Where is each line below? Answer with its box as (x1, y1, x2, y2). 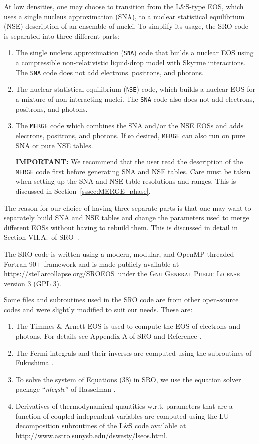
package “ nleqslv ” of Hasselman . (15, 384, 116, 394)
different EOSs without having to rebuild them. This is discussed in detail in (4, 222, 238, 232)
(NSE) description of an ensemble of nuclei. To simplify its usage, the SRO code (4, 21, 249, 31)
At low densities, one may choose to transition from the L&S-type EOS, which (4, 1, 244, 11)
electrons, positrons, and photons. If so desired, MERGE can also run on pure (15, 130, 245, 140)
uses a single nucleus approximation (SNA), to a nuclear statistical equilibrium (4, 11, 245, 21)
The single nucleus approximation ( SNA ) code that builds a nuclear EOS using (15, 47, 254, 58)
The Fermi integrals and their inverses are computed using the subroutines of (15, 347, 252, 358)
